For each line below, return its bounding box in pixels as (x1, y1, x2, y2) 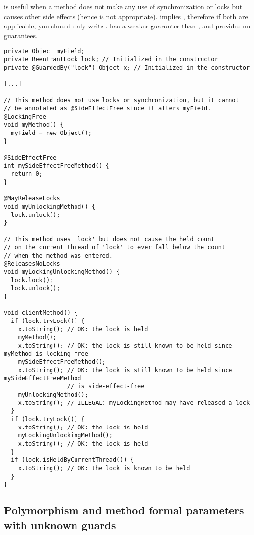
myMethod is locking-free (4, 350, 88, 357)
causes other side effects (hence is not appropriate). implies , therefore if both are (4, 11, 248, 21)
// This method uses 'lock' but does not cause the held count (4, 236, 215, 243)
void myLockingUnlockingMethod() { (4, 268, 120, 276)
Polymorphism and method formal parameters (4, 503, 244, 518)
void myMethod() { (4, 121, 64, 129)
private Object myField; (4, 48, 85, 55)
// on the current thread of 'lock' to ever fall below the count (4, 244, 226, 251)
